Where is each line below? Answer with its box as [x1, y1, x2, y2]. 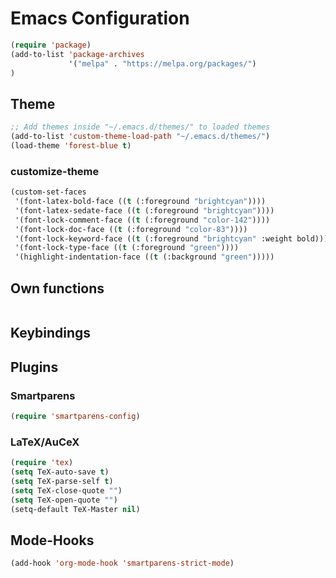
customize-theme [10, 164, 100, 178]
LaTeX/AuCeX [10, 435, 80, 449]
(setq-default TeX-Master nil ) [10, 504, 141, 514]
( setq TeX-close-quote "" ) [10, 485, 123, 496]
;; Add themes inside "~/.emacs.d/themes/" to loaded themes [10, 122, 271, 132]
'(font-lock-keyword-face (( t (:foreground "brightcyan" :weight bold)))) [14, 233, 333, 244]
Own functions [10, 280, 105, 297]
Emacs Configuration [10, 7, 190, 30]
